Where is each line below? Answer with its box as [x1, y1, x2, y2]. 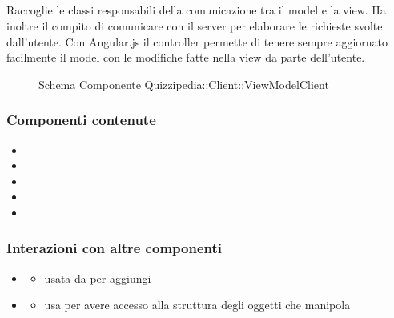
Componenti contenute [6, 110, 156, 130]
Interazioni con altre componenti [6, 238, 222, 258]
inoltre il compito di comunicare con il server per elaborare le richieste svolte [6, 17, 383, 34]
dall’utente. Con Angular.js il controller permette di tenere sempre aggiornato [6, 33, 388, 50]
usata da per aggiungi [44, 269, 151, 286]
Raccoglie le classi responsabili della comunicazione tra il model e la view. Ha [6, 2, 386, 18]
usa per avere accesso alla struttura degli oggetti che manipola [44, 296, 351, 313]
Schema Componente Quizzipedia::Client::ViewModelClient [38, 75, 329, 92]
